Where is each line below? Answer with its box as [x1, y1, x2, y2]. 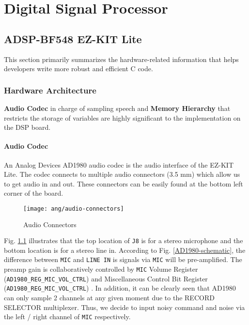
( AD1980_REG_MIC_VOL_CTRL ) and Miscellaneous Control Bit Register [4, 273, 208, 283]
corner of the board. [4, 188, 63, 198]
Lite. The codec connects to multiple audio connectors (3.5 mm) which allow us [4, 169, 240, 179]
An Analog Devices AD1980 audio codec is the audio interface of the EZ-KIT [4, 159, 234, 170]
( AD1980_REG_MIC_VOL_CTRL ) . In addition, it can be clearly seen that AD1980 [4, 283, 236, 293]
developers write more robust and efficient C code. [4, 63, 153, 74]
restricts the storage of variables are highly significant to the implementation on [4, 112, 241, 123]
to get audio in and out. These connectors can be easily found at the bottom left [4, 178, 243, 188]
